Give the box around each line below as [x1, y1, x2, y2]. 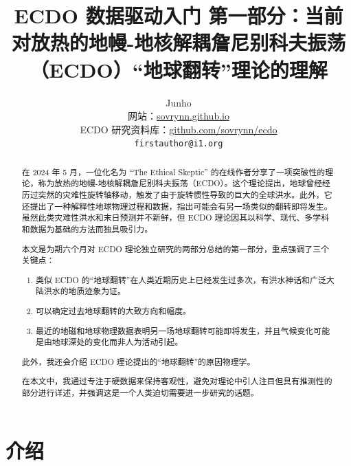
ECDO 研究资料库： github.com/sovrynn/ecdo [80, 122, 278, 136]
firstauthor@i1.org [134, 139, 223, 149]
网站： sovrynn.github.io [128, 109, 229, 123]
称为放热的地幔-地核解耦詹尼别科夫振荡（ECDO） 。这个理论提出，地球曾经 [38, 177, 323, 189]
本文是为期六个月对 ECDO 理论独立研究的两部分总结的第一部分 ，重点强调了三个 [21, 243, 330, 254]
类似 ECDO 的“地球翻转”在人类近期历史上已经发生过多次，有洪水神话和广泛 [36, 274, 326, 285]
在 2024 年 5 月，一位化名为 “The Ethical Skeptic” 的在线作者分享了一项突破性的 [21, 166, 326, 177]
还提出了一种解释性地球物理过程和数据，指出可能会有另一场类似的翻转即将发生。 [21, 200, 332, 212]
